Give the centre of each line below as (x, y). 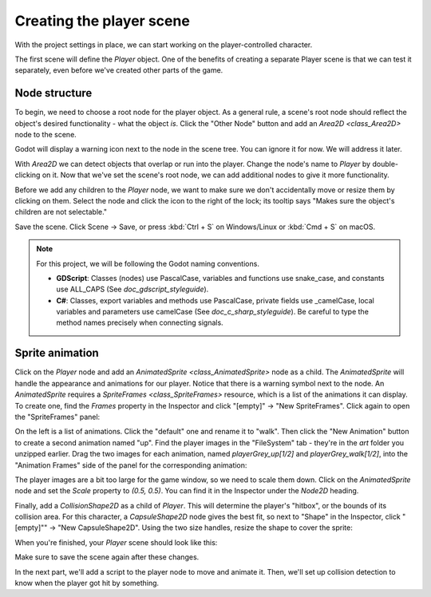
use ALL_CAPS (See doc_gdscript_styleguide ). (132, 289)
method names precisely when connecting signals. (140, 322)
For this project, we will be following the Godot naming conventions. (148, 263)
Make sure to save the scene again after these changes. (107, 557)
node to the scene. (46, 135)
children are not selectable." (61, 212)
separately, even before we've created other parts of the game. (119, 70)
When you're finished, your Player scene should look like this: (116, 542)
